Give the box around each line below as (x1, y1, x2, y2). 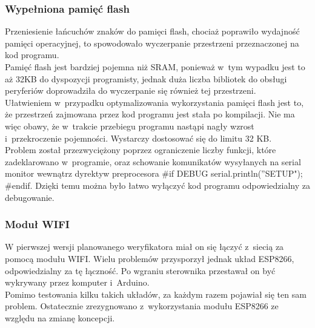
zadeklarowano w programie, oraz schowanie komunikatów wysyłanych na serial (5, 155, 301, 168)
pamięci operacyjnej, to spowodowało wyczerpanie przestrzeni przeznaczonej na (5, 36, 299, 49)
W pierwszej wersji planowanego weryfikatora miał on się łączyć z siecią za (5, 240, 284, 253)
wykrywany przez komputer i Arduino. (5, 276, 150, 289)
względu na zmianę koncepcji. (5, 311, 115, 324)
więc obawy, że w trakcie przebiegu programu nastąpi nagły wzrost (5, 119, 254, 132)
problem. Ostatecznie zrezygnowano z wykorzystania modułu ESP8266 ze (5, 300, 279, 312)
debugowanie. (5, 191, 55, 203)
